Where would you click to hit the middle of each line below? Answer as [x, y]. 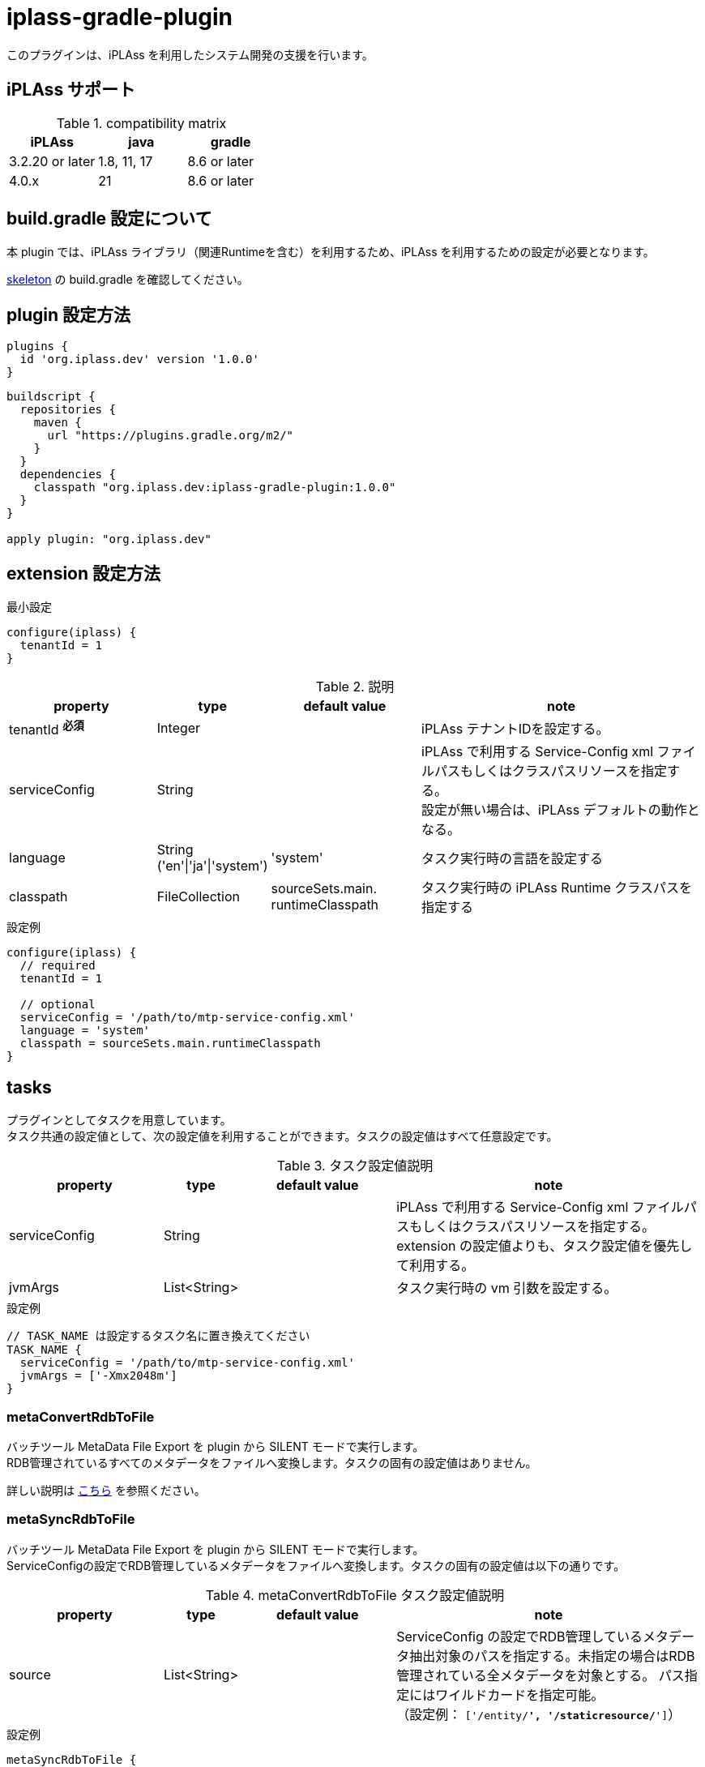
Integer [179, 727]
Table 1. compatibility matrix [141, 123]
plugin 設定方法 [69, 314]
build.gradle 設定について [109, 219]
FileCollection [198, 897]
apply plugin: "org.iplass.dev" [109, 539]
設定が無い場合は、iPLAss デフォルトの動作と [561, 810]
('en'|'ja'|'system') [212, 866]
